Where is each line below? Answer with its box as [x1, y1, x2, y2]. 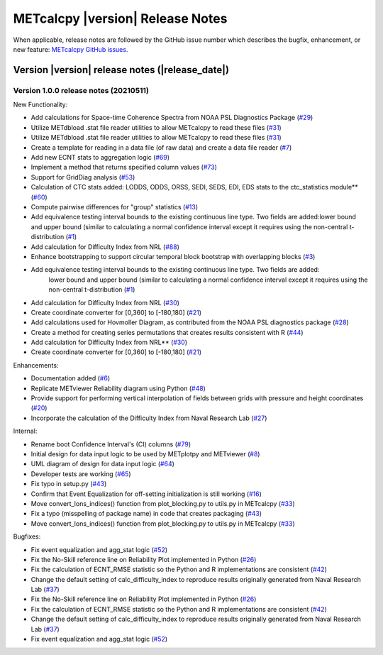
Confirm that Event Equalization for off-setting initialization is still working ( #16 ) [30, 490, 262, 498]
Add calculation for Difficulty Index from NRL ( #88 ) [30, 242, 180, 251]
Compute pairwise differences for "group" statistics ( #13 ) [30, 203, 199, 211]
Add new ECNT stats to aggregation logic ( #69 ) [30, 153, 170, 162]
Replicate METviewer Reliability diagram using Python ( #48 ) [30, 384, 206, 392]
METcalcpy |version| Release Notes [13, 11, 228, 26]
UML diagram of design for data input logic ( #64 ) [30, 460, 175, 468]
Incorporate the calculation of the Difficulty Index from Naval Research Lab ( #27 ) [30, 414, 267, 422]
